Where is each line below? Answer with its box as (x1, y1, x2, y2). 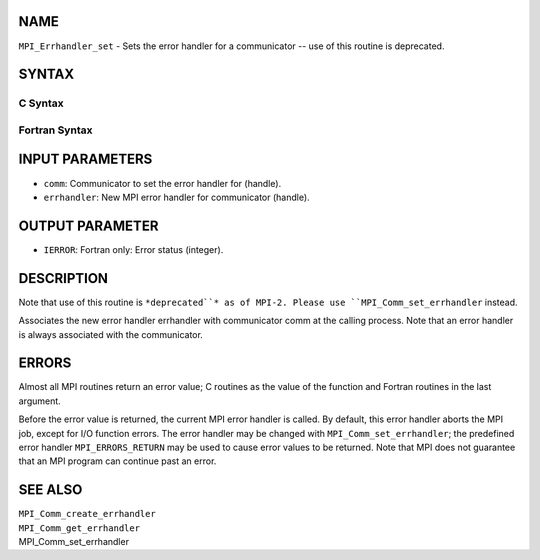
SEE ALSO (18, 481, 83, 499)
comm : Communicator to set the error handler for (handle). (43, 177, 282, 189)
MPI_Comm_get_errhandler (18, 522, 140, 534)
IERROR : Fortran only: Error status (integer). (43, 243, 224, 255)
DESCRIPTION (18, 270, 109, 287)
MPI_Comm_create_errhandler (18, 508, 157, 520)
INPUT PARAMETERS (18, 151, 153, 168)
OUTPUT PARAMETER (18, 217, 159, 234)
